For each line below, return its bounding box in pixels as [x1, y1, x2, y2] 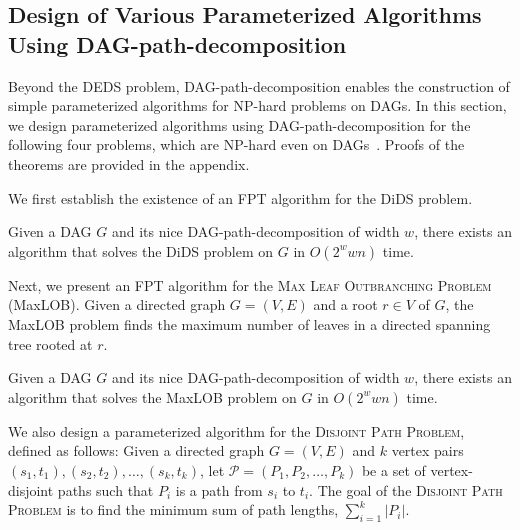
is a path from [175, 479, 263, 500]
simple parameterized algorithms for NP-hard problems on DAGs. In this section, [8, 95, 507, 116]
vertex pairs [391, 440, 464, 461]
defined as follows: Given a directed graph [8, 440, 265, 461]
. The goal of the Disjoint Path [309, 479, 503, 500]
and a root [313, 294, 378, 315]
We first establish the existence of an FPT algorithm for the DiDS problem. [8, 187, 473, 208]
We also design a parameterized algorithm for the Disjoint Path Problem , [8, 420, 465, 441]
